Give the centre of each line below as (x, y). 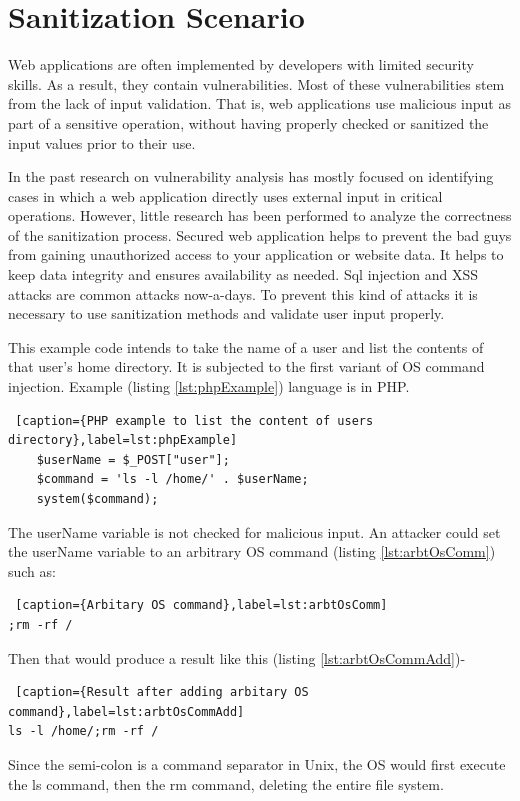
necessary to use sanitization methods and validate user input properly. (226, 313)
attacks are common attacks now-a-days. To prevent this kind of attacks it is (243, 293)
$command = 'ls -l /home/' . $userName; (172, 479)
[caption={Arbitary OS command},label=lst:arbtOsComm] (201, 605)
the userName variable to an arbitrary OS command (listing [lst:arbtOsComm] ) (252, 551)
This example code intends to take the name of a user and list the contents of (246, 346)
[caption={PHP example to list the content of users (194, 420)
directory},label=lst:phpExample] (123, 440)
